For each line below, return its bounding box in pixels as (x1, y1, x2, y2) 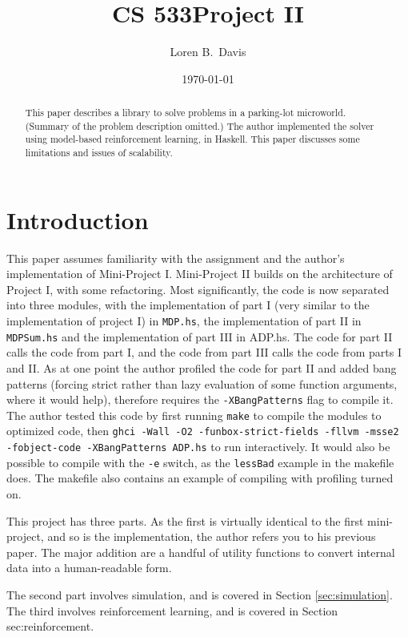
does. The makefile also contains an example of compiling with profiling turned (6, 470, 394, 486)
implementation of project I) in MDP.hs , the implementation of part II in (6, 312, 362, 329)
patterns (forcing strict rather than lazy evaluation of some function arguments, (6, 375, 398, 392)
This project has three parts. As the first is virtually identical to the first (6, 512, 364, 529)
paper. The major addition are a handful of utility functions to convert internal (6, 543, 395, 560)
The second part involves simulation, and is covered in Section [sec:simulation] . (6, 586, 393, 603)
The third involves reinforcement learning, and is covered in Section (6, 602, 338, 619)
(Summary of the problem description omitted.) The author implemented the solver (25, 119, 374, 132)
